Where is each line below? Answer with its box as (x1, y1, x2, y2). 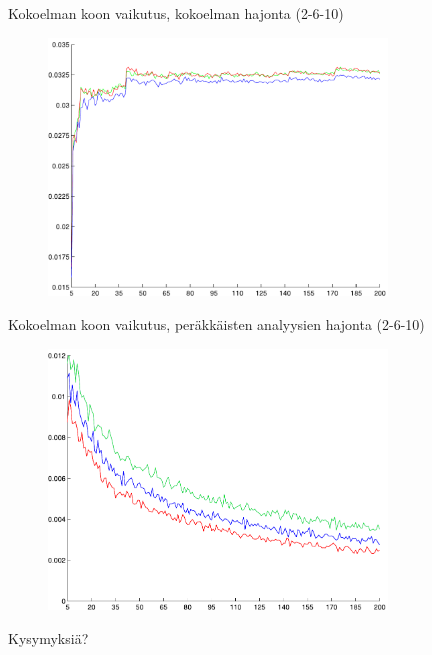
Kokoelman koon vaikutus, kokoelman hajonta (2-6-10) (8, 3, 344, 23)
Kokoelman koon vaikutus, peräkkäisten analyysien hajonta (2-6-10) (8, 313, 425, 334)
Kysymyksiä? (8, 628, 89, 649)
